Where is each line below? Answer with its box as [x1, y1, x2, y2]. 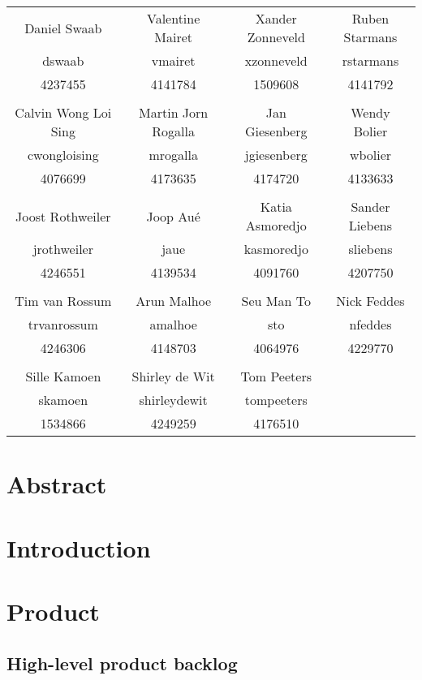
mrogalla [149, 145, 198, 164]
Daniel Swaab [24, 18, 102, 37]
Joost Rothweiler [15, 206, 111, 226]
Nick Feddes [336, 291, 405, 310]
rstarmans [342, 51, 399, 70]
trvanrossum [28, 315, 98, 334]
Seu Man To [241, 291, 311, 310]
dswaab [42, 51, 84, 70]
